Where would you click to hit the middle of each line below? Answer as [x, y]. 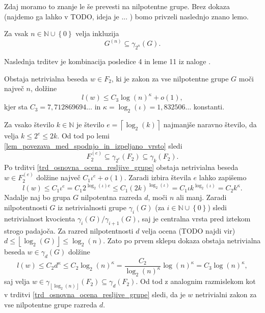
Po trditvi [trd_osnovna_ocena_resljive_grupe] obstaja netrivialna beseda [121, 167]
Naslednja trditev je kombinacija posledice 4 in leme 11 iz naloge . [108, 61]
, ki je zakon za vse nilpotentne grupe [170, 78]
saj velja [17, 281]
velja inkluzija [97, 33]
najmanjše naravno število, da [210, 124]
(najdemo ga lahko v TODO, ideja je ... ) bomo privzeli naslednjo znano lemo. [126, 16]
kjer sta [16, 107]
